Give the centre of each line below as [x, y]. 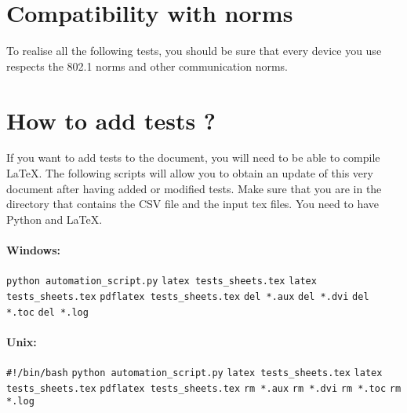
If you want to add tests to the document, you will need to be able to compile [193, 157]
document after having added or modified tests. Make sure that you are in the [194, 188]
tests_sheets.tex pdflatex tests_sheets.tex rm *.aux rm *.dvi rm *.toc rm [204, 388]
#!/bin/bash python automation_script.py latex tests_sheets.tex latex [194, 373]
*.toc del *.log [47, 312]
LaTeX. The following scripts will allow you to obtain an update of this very [190, 173]
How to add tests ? [111, 120]
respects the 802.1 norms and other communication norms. [147, 66]
